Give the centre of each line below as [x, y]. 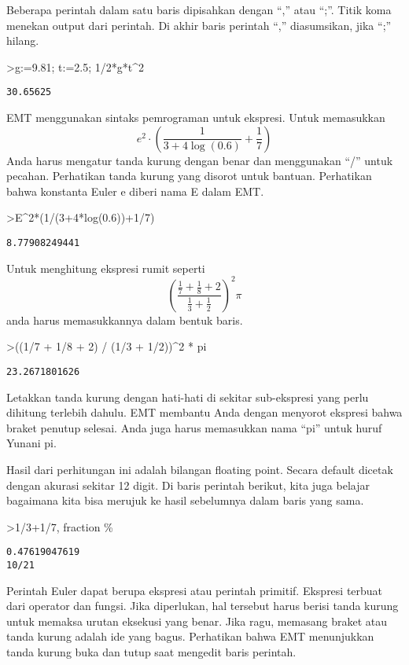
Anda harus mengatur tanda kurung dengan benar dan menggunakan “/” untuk [200, 160]
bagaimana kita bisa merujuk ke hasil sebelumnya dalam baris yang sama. [185, 500]
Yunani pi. [31, 443]
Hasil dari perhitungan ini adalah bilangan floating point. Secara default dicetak [200, 469]
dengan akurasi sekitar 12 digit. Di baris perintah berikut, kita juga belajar [188, 485]
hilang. [23, 40]
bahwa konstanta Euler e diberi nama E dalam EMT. [135, 191]
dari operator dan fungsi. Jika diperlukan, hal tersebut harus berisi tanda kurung [203, 606]
